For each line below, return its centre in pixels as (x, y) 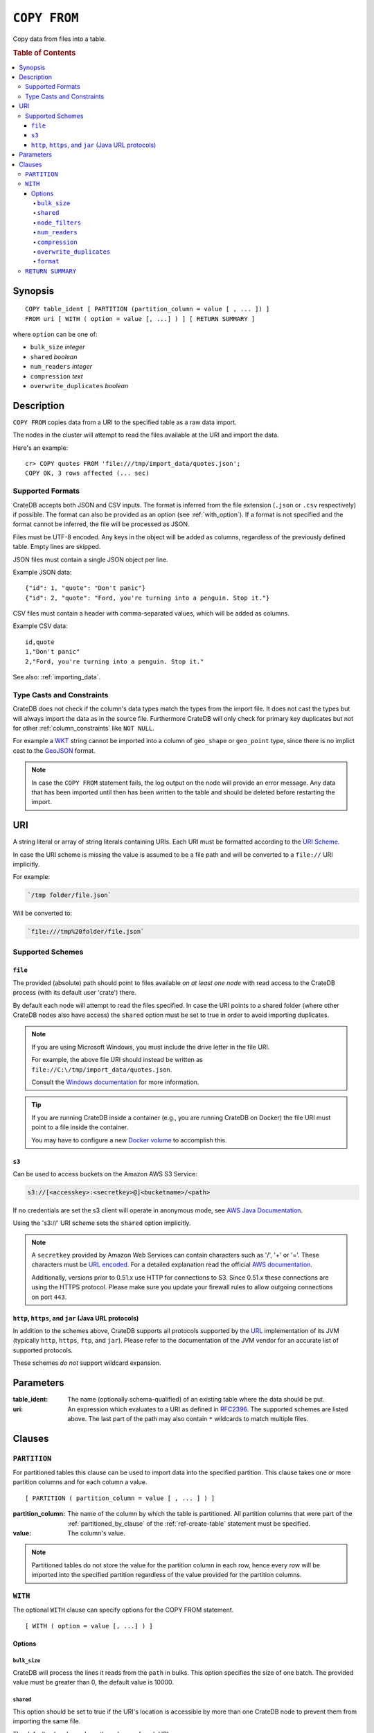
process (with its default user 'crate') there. (74, 993)
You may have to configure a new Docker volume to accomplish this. (129, 1140)
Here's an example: (41, 448)
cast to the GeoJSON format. (54, 750)
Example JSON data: (42, 572)
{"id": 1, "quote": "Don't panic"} (86, 588)
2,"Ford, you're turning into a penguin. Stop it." (115, 661)
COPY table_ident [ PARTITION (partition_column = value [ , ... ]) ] (148, 309)
